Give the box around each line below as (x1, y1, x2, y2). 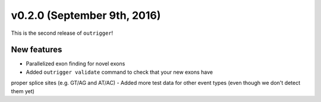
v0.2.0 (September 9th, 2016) (11, 9, 161, 22)
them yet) (11, 87, 35, 94)
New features (11, 45, 62, 55)
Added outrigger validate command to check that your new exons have (26, 68, 213, 75)
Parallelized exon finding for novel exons (26, 60, 125, 67)
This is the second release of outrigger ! (11, 29, 114, 37)
